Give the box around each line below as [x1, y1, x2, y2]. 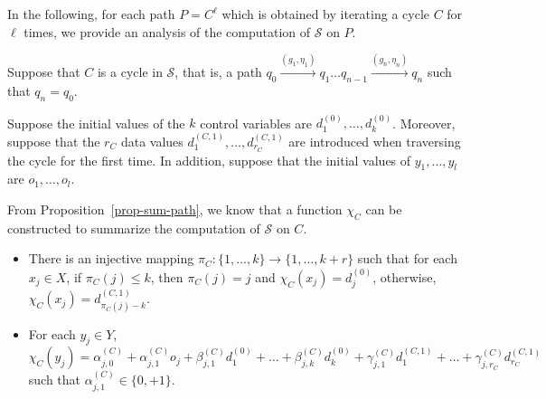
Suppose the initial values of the [7, 113, 185, 132]
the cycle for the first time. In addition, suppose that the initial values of [7, 150, 411, 169]
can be [365, 200, 402, 219]
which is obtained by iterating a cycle [221, 5, 429, 23]
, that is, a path [174, 62, 262, 81]
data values [120, 131, 184, 150]
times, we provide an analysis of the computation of [24, 22, 311, 41]
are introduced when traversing [288, 131, 461, 150]
